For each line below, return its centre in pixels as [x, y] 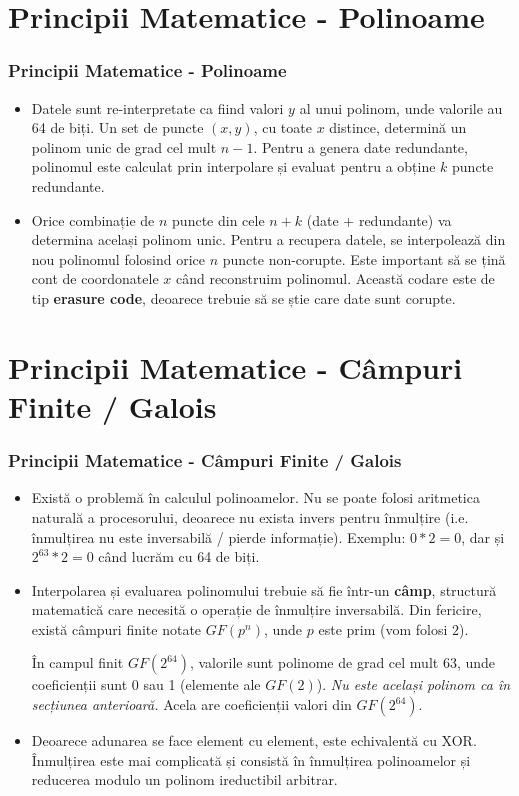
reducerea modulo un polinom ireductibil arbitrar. [184, 779]
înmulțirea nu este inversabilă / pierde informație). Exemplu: [218, 536]
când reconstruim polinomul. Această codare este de [335, 278]
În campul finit [77, 662]
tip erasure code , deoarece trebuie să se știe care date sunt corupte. [243, 297]
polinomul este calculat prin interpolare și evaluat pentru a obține [233, 166]
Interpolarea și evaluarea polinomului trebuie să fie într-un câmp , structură [264, 589]
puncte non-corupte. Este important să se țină [364, 258]
